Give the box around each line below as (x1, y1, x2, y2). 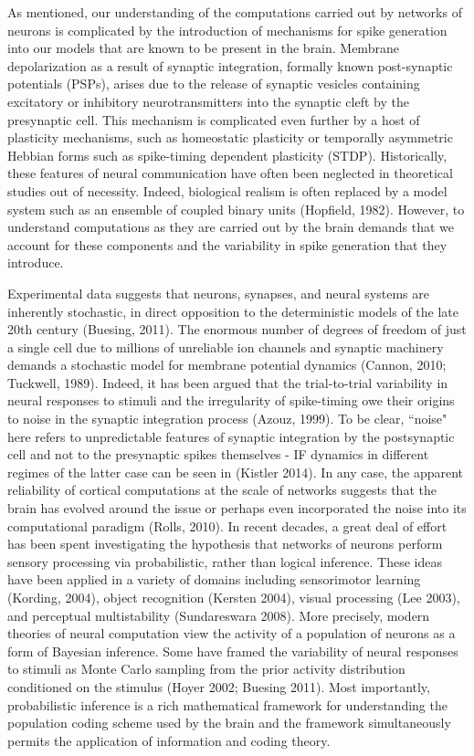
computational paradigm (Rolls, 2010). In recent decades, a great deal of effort (7, 516, 448, 535)
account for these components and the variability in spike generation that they (7, 235, 448, 254)
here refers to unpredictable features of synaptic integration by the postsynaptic (7, 426, 455, 446)
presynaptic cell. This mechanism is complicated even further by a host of (7, 110, 420, 129)
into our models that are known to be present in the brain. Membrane (7, 38, 399, 58)
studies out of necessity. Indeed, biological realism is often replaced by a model (7, 181, 448, 200)
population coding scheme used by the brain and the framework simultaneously (7, 713, 451, 732)
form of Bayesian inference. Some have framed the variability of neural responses (7, 641, 458, 660)
